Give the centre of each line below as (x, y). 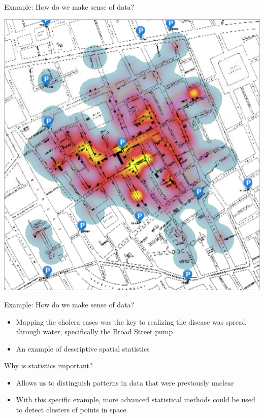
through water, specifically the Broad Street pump (94, 332)
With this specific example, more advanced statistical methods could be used (136, 399)
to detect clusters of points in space (71, 410)
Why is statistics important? (48, 365)
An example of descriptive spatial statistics (83, 348)
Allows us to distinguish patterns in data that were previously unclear (125, 382)
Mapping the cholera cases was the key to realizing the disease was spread (131, 321)
